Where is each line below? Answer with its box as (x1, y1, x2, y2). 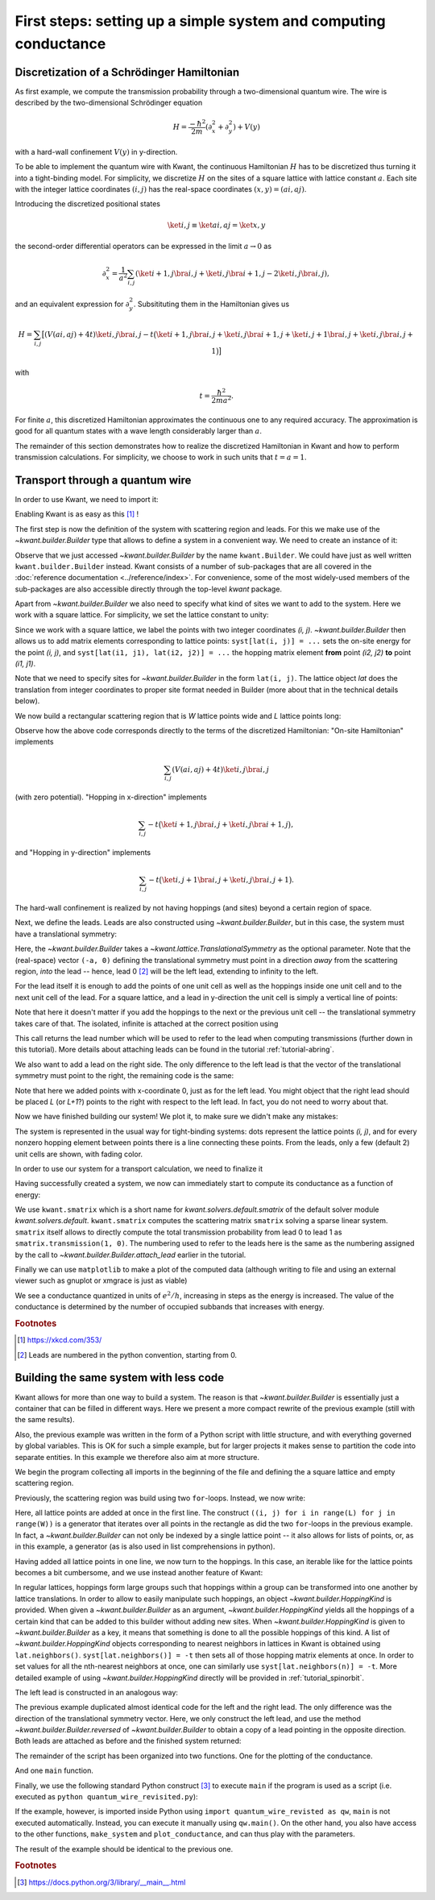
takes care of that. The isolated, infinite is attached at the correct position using (14, 1018, 279, 1028)
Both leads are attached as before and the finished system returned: (14, 1736, 242, 1746)
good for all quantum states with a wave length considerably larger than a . (14, 426, 262, 436)
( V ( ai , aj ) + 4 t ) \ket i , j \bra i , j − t (44, 330, 155, 339)
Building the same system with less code (14, 1371, 225, 1385)
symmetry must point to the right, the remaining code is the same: (14, 1071, 234, 1081)
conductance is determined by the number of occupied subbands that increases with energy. (14, 1302, 325, 1312)
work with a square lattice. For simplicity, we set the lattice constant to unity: (14, 610, 269, 620)
